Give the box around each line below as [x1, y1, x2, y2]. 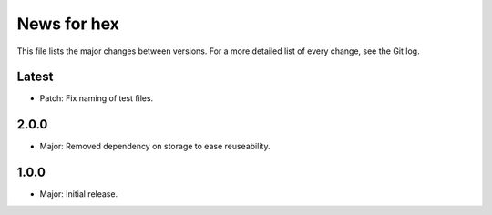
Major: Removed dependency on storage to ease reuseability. [39, 141, 271, 152]
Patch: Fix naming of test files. [39, 93, 154, 104]
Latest [16, 69, 54, 85]
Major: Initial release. [39, 189, 118, 200]
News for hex [16, 14, 120, 34]
